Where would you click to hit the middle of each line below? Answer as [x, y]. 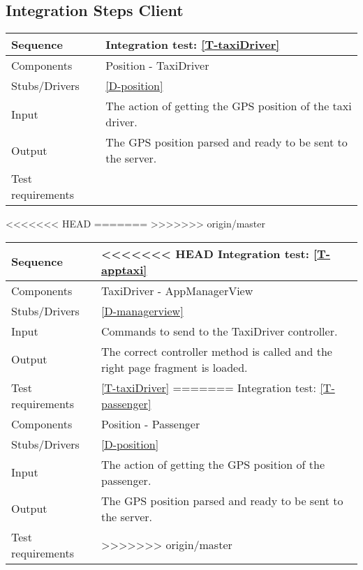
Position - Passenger [151, 423]
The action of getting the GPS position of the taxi [229, 106]
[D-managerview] [142, 310]
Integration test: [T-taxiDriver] [193, 45]
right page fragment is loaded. [175, 367]
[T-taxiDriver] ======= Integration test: [209, 387]
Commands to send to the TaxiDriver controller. [220, 331]
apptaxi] [124, 269]
